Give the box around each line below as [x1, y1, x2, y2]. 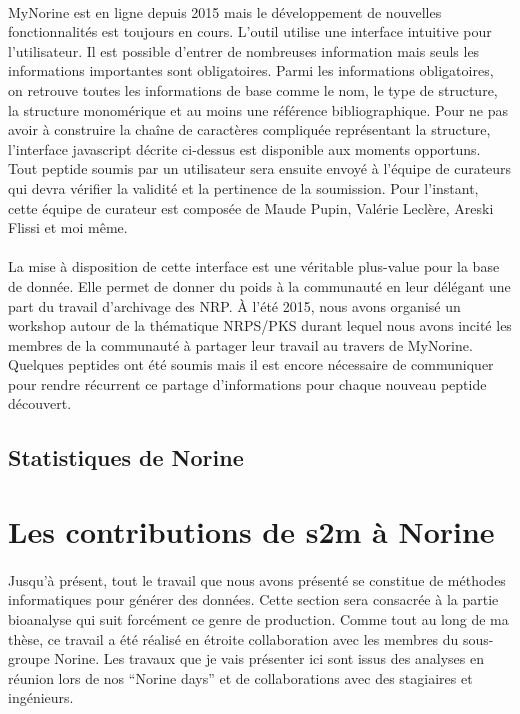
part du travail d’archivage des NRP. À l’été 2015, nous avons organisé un [8, 295, 461, 316]
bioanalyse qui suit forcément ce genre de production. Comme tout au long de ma [8, 609, 509, 629]
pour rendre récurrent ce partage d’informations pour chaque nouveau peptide [8, 373, 487, 394]
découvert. [8, 393, 72, 414]
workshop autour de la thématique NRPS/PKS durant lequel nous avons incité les [8, 315, 512, 336]
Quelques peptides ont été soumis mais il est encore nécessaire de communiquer [8, 354, 494, 375]
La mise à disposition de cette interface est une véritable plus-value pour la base [8, 256, 500, 277]
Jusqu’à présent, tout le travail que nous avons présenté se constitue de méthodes [8, 569, 506, 590]
